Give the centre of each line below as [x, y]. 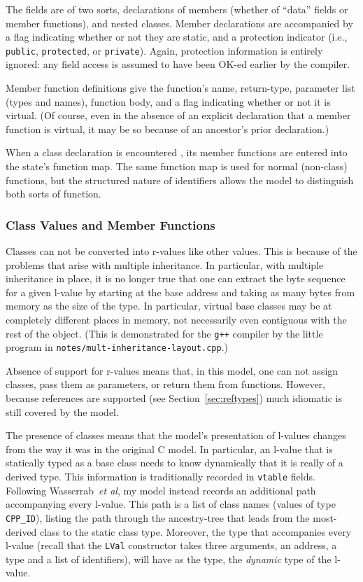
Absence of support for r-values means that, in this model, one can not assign [172, 370]
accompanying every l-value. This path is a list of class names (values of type [171, 504]
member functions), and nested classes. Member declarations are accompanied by [179, 23]
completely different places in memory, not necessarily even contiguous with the [176, 319]
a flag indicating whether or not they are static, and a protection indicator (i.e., [177, 37]
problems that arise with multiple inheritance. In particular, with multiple [165, 264]
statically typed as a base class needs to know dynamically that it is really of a [175, 463]
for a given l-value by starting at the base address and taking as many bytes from [180, 292]
